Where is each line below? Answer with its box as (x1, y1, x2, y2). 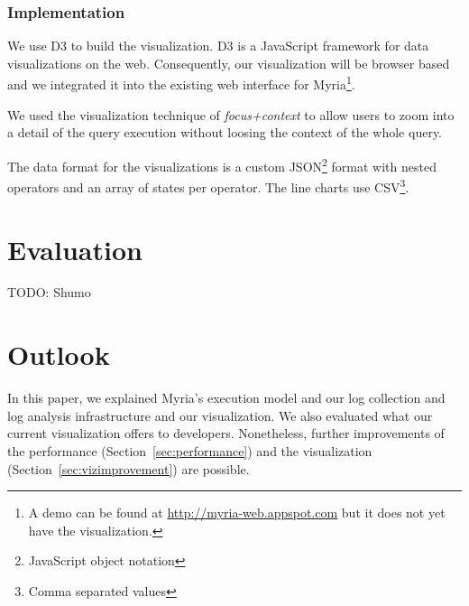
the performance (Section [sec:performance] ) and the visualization (7, 441, 372, 460)
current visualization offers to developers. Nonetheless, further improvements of (7, 424, 445, 443)
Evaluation (7, 230, 143, 267)
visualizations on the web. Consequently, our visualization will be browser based (7, 53, 450, 72)
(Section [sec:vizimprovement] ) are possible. (7, 459, 250, 478)
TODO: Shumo (7, 283, 91, 302)
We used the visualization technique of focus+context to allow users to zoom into (7, 105, 455, 124)
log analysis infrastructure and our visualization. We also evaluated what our (7, 406, 433, 424)
